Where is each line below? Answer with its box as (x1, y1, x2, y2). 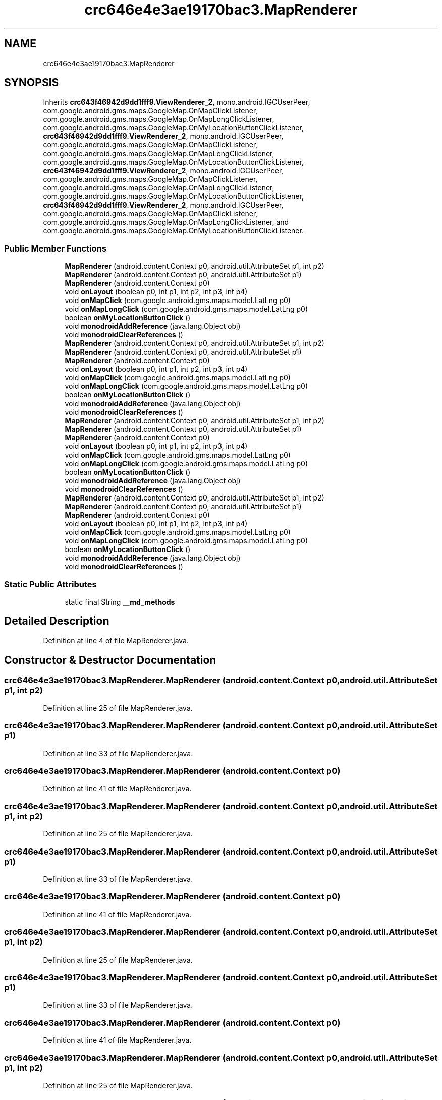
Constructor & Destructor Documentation (4, 654, 216, 667)
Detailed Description (4, 615, 109, 628)
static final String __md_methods (65, 597, 175, 606)
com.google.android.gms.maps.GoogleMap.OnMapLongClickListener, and (43, 218, 289, 227)
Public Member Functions (4, 243, 106, 254)
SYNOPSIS (4, 76, 59, 89)
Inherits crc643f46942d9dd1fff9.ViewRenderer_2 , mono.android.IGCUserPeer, (43, 97, 310, 107)
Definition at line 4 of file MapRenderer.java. (43, 636, 189, 645)
